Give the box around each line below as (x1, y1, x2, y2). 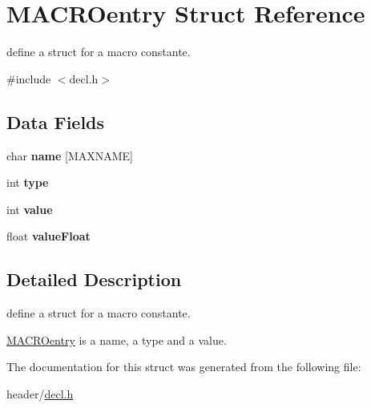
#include (6, 70, 51, 87)
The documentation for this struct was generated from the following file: (6, 358, 361, 375)
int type (6, 174, 49, 191)
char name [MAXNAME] (6, 147, 133, 164)
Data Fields (6, 109, 105, 134)
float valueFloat (6, 228, 91, 244)
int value (6, 200, 53, 217)
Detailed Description (6, 267, 182, 292)
